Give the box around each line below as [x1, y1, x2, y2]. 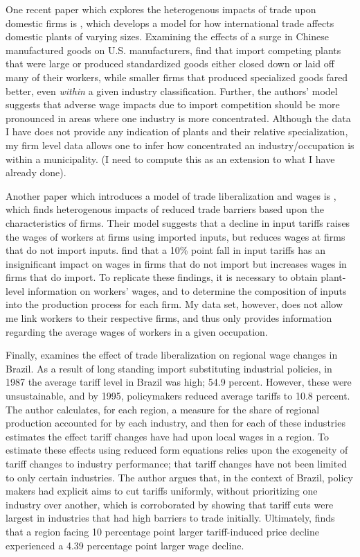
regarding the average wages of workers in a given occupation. [6, 324, 268, 339]
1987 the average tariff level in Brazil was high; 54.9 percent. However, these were [6, 375, 352, 389]
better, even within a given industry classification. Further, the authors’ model [6, 83, 338, 98]
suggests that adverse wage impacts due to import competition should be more [6, 97, 340, 112]
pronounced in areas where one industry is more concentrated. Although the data [6, 110, 351, 125]
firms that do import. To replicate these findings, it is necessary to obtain [6, 270, 318, 284]
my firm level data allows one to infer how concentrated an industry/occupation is [6, 137, 354, 152]
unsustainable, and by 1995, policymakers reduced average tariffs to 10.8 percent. [6, 388, 350, 403]
